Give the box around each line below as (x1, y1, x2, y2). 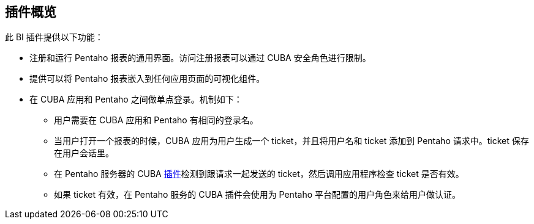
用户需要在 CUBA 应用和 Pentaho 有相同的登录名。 (54, 115, 258, 126)
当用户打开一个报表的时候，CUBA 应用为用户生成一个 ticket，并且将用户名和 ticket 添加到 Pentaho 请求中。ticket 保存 (54, 135, 529, 146)
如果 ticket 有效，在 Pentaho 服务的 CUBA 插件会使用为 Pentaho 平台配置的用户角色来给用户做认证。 (54, 189, 461, 200)
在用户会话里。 (54, 148, 114, 159)
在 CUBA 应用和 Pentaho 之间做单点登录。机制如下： (29, 94, 243, 105)
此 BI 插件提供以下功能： (5, 32, 103, 43)
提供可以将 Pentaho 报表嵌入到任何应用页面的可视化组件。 (29, 73, 265, 84)
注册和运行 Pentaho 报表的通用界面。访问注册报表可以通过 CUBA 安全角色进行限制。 (29, 52, 371, 63)
